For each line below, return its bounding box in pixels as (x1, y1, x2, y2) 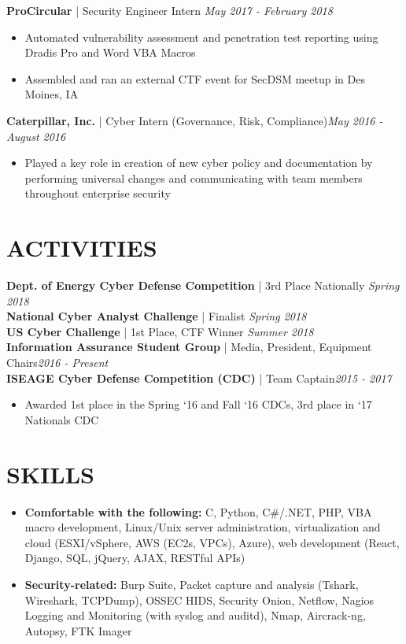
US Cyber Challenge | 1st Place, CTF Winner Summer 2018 (6, 323, 314, 339)
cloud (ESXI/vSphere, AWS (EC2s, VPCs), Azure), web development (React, (24, 534, 400, 550)
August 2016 (6, 128, 66, 144)
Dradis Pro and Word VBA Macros (24, 44, 196, 61)
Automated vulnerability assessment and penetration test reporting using (24, 28, 378, 45)
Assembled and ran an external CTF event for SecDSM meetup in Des (24, 70, 365, 87)
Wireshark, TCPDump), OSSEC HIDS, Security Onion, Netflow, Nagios (24, 591, 375, 608)
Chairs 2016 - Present (6, 354, 109, 371)
